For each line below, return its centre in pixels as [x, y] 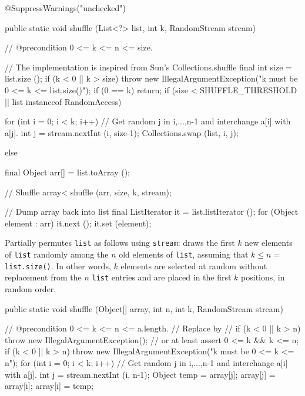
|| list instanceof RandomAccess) [63, 101]
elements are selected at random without [194, 265]
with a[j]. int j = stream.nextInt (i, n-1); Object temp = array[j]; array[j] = [140, 374]
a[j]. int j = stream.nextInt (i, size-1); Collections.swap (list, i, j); [122, 132]
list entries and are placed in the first [162, 277]
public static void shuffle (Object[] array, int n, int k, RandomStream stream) [144, 308]
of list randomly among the [57, 254]
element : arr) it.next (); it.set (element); [78, 223]
